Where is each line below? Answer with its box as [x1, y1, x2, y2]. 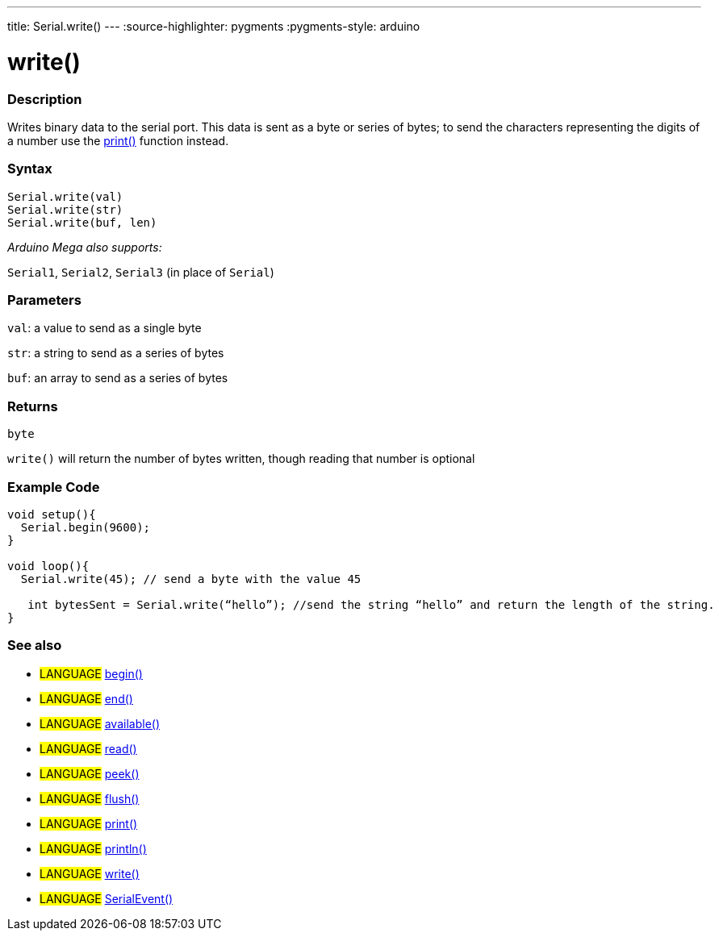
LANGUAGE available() [40, 716, 161, 731]
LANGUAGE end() [40, 691, 133, 706]
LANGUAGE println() [40, 841, 147, 856]
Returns [7, 398, 58, 414]
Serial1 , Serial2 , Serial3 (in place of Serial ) [7, 264, 274, 279]
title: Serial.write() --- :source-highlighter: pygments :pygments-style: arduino [7, 19, 420, 33]
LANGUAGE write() [40, 866, 140, 881]
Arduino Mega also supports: [7, 239, 162, 254]
